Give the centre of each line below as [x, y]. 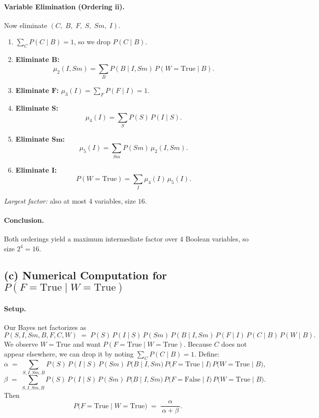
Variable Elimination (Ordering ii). [64, 6]
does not [234, 344]
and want [87, 344]
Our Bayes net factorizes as [45, 327]
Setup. [15, 308]
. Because [198, 344]
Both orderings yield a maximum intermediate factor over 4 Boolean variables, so [126, 239]
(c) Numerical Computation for [86, 275]
